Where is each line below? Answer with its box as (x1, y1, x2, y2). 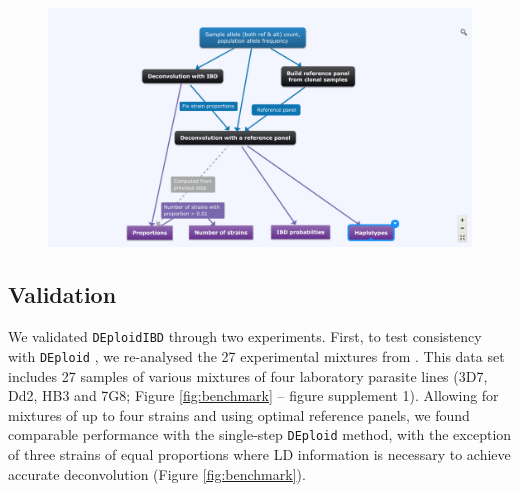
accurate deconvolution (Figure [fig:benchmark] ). (8, 463, 306, 484)
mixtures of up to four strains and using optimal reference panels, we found (8, 404, 470, 425)
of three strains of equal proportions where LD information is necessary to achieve (8, 444, 511, 465)
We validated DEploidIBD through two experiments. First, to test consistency (8, 326, 482, 347)
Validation (8, 279, 117, 310)
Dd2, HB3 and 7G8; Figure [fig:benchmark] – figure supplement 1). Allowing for (8, 385, 499, 406)
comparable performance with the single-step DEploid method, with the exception (8, 424, 512, 445)
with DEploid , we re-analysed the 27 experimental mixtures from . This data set (8, 345, 505, 366)
